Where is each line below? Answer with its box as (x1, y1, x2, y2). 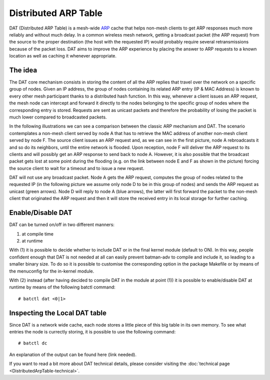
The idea (9, 65, 37, 74)
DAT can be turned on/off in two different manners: (9, 221, 115, 227)
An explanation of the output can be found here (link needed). (9, 351, 137, 357)
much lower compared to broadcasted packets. (9, 114, 107, 120)
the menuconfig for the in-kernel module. (9, 268, 94, 274)
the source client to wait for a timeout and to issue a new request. (9, 165, 144, 171)
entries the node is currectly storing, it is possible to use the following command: (9, 328, 176, 334)
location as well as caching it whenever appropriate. (9, 53, 117, 59)
